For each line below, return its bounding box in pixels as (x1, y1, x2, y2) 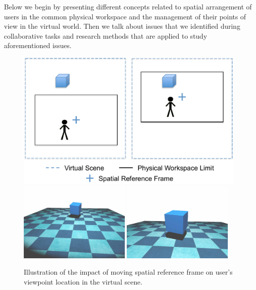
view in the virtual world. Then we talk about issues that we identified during (4, 21, 241, 31)
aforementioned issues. (4, 40, 72, 51)
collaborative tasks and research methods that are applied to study (4, 30, 207, 41)
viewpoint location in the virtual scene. (24, 276, 143, 287)
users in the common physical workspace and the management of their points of (4, 11, 246, 21)
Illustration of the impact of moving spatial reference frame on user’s (24, 267, 233, 277)
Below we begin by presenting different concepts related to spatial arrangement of (4, 1, 252, 11)
